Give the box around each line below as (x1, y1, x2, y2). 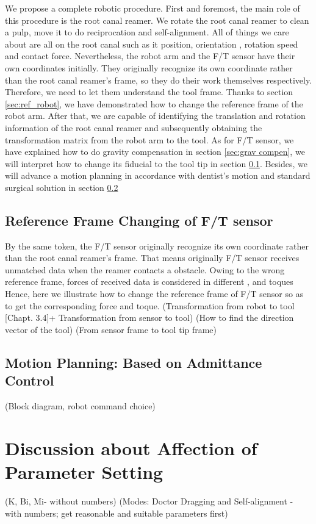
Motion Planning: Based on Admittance (5, 353, 262, 371)
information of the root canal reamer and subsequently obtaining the (5, 121, 262, 134)
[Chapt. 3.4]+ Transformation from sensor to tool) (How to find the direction (5, 311, 294, 324)
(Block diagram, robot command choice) (5, 400, 156, 412)
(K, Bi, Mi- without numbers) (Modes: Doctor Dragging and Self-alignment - (5, 494, 293, 507)
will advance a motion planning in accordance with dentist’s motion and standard (5, 169, 311, 182)
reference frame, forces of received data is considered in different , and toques (5, 275, 293, 288)
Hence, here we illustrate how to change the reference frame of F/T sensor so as (5, 287, 304, 300)
